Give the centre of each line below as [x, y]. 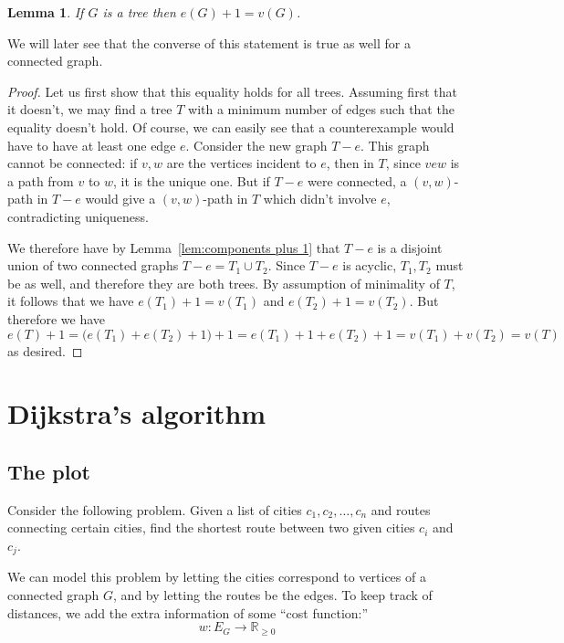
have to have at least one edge [92, 145]
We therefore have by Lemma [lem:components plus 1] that [174, 247]
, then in [350, 163]
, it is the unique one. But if [192, 180]
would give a [120, 199]
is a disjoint [410, 247]
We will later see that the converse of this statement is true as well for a [209, 42]
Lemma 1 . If [46, 12]
